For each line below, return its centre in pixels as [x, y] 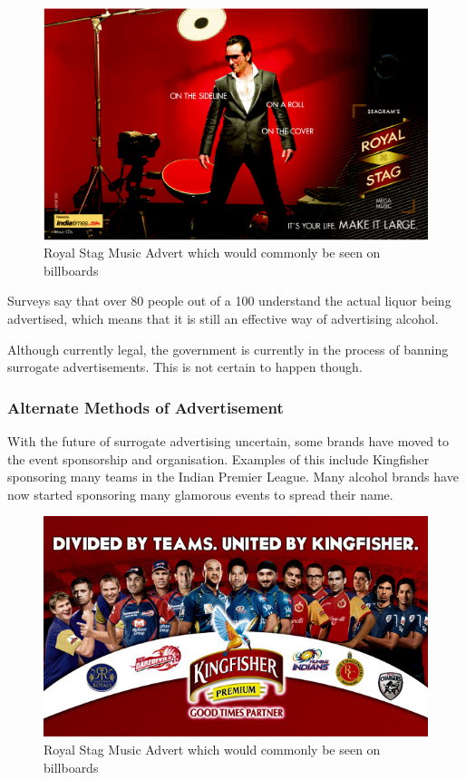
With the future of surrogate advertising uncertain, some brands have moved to [228, 440]
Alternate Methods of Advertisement [146, 407]
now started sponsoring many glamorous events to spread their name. [200, 494]
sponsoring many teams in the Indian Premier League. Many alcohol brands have [233, 477]
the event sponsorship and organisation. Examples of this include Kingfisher [218, 458]
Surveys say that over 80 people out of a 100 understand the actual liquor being [229, 301]
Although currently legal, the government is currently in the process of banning [228, 349]
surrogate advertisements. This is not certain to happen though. [185, 367]
